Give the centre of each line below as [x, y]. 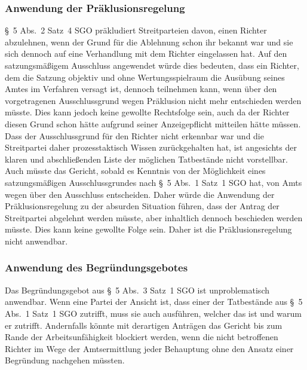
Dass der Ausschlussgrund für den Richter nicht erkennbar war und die [134, 135]
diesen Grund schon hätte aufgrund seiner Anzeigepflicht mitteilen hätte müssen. [153, 123]
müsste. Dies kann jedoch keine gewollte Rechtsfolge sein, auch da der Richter [147, 112]
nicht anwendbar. [36, 241]
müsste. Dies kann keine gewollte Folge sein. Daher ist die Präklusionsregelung [148, 229]
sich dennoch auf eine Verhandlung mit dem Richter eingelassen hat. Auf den [146, 53]
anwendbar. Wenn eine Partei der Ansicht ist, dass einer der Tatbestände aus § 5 [154, 302]
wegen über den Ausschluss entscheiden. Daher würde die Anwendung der [140, 194]
